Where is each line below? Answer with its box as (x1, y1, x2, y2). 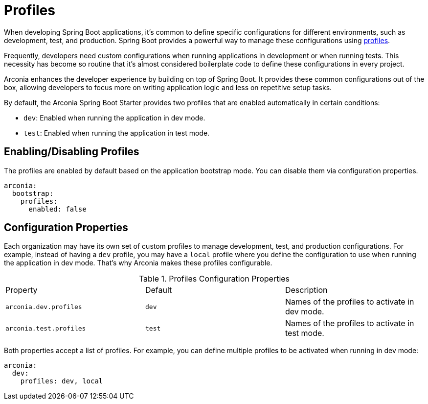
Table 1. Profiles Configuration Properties (138, 274, 290, 284)
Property (5, 285, 38, 295)
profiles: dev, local (20, 377, 103, 385)
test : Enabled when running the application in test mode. (23, 128, 210, 137)
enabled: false (28, 205, 87, 213)
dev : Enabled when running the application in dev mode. (23, 113, 205, 122)
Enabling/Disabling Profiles (4, 145, 139, 158)
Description (285, 285, 328, 295)
